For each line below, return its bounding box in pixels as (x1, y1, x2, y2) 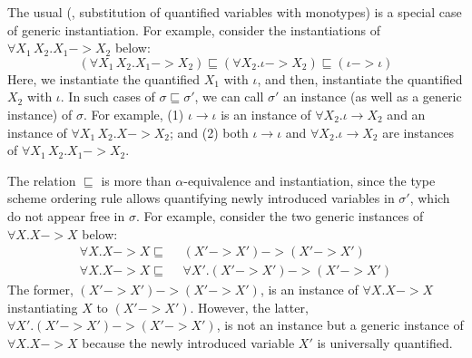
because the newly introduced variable (82, 333, 295, 352)
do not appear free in (7, 206, 125, 225)
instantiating (7, 297, 78, 316)
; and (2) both (170, 122, 249, 141)
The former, (7, 280, 74, 299)
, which (409, 189, 450, 208)
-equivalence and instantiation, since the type (183, 170, 436, 189)
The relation (7, 170, 76, 189)
